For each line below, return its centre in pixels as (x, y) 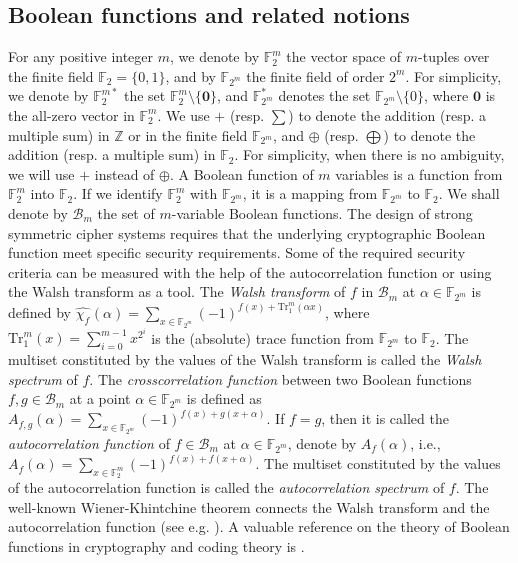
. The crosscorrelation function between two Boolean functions (280, 378)
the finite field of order (315, 75)
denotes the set (324, 95)
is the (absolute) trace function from (262, 337)
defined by (40, 311)
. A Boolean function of (241, 173)
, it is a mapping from (310, 193)
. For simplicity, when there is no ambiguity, (369, 154)
